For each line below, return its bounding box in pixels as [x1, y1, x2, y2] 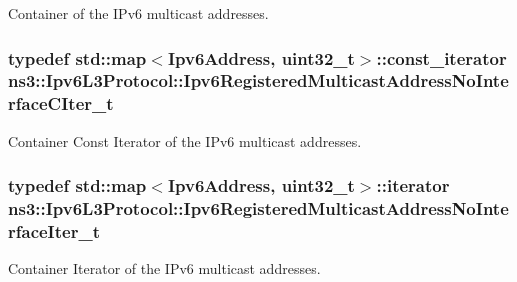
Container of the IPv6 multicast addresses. [8, 3, 269, 23]
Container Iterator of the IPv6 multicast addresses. [8, 258, 321, 279]
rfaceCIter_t [8, 91, 114, 116]
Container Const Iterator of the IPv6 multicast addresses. [8, 130, 362, 151]
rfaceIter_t [8, 219, 100, 244]
